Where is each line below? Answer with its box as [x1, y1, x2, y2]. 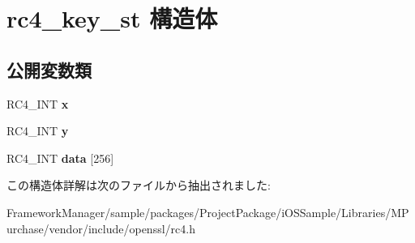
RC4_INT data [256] [6, 149, 114, 166]
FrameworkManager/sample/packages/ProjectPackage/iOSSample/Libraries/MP [6, 203, 409, 220]
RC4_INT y [6, 122, 69, 139]
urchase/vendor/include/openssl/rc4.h [6, 220, 195, 237]
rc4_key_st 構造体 [6, 2, 218, 35]
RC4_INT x [6, 95, 69, 112]
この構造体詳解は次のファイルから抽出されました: [6, 177, 271, 194]
